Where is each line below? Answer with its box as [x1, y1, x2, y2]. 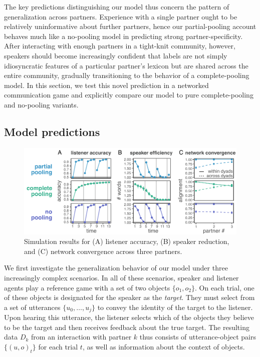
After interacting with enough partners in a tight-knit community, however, [4, 40, 235, 51]
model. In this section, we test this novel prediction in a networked [4, 79, 209, 90]
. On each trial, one [195, 282, 254, 292]
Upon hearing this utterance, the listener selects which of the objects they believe [4, 312, 254, 322]
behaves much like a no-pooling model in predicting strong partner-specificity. [4, 30, 243, 41]
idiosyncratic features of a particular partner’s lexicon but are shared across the [4, 60, 248, 70]
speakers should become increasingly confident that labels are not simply [4, 50, 227, 60]
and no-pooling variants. [4, 99, 79, 109]
